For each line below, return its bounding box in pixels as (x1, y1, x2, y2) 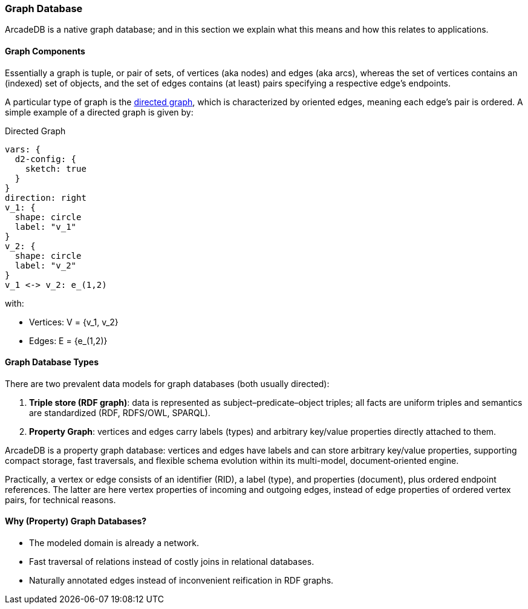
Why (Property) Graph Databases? (5, 516, 147, 527)
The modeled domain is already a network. (29, 538, 199, 549)
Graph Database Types (5, 357, 99, 368)
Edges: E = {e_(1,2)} (29, 335, 108, 346)
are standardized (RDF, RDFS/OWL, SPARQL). (29, 407, 210, 418)
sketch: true (25, 163, 86, 174)
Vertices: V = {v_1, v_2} (29, 316, 119, 327)
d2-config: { (15, 154, 77, 164)
